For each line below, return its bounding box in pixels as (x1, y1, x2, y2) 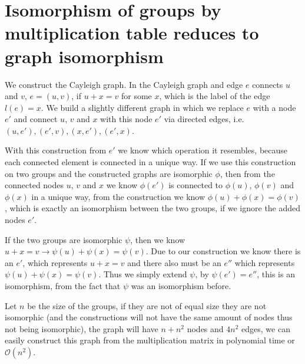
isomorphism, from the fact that (5, 280, 121, 291)
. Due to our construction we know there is (145, 245, 301, 257)
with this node (100, 113, 152, 125)
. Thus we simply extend (98, 268, 187, 280)
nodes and (187, 322, 224, 335)
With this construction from (5, 144, 107, 156)
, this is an (257, 268, 295, 280)
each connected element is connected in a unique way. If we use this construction (5, 156, 296, 168)
